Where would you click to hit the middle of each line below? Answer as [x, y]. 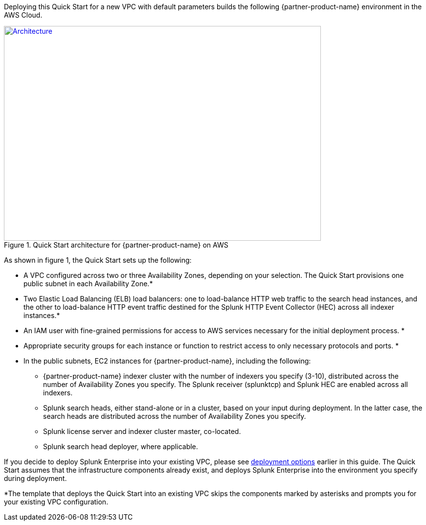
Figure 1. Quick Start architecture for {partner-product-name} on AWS [116, 245]
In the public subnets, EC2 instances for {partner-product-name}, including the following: [167, 361]
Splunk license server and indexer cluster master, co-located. [142, 431]
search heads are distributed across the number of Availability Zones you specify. [175, 416]
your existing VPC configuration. [56, 502]
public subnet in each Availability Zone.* [88, 284]
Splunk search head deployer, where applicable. [121, 446]
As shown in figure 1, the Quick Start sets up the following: [98, 260]
